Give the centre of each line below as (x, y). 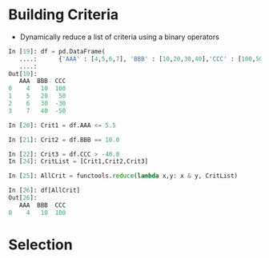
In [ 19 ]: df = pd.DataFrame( (57, 51)
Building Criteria (63, 15)
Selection (41, 244)
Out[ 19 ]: (23, 73)
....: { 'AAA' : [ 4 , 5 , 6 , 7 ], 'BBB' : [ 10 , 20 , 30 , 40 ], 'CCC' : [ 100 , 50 (141, 59)
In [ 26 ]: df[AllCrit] (44, 191)
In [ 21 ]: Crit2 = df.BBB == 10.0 (64, 140)
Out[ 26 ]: (23, 198)
